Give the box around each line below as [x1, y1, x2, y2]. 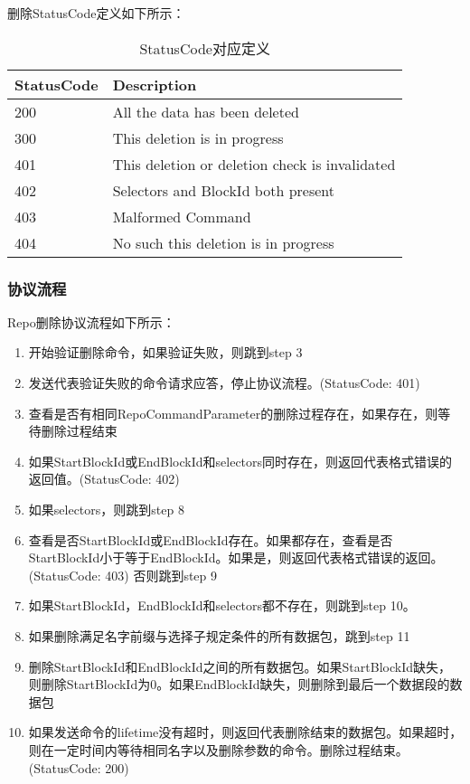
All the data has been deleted [112, 100, 299, 122]
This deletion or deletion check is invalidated [112, 153, 396, 175]
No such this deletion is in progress [112, 231, 334, 253]
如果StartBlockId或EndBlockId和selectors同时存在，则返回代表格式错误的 [28, 451, 453, 470]
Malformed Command [112, 205, 251, 227]
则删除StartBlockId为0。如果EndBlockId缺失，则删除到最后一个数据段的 [28, 675, 450, 694]
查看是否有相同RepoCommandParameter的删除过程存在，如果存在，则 [28, 403, 438, 422]
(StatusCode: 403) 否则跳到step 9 [28, 565, 218, 584]
